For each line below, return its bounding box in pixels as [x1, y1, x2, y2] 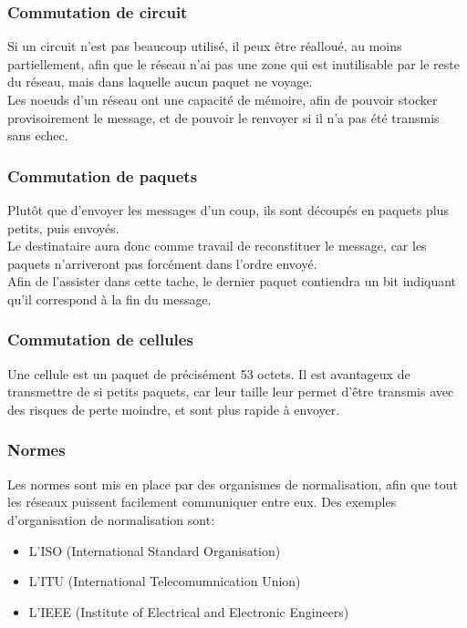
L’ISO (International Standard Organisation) [28, 540, 281, 560]
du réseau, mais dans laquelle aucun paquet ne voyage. [7, 72, 313, 91]
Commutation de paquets [7, 164, 198, 187]
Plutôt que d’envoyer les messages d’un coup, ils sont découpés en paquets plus [7, 201, 449, 219]
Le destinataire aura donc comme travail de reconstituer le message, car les [7, 236, 427, 255]
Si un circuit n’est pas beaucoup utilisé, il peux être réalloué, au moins [7, 36, 402, 56]
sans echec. [7, 126, 68, 145]
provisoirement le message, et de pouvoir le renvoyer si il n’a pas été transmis [7, 108, 440, 127]
